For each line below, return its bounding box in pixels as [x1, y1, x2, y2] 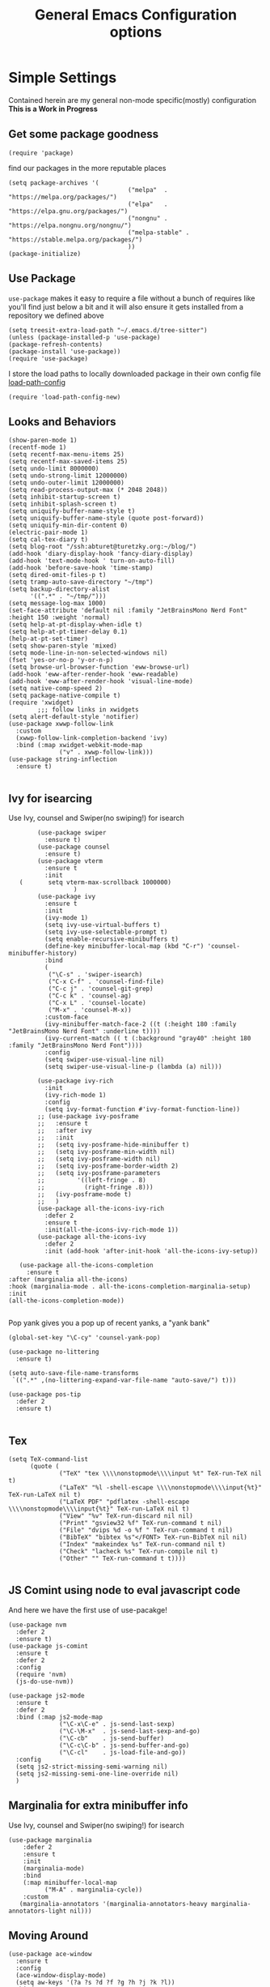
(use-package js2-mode [8, 1691, 85, 1699]
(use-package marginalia [8, 1835, 92, 1844]
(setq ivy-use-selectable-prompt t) [44, 928, 168, 937]
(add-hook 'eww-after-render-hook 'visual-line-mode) [8, 677, 194, 686]
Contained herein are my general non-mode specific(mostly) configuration [8, 95, 257, 105]
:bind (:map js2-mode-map [15, 1712, 103, 1721]
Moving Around [8, 1929, 89, 1942]
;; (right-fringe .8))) [37, 1183, 154, 1192]
